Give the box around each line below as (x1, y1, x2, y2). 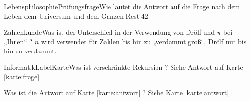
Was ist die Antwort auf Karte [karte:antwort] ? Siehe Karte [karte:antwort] (4, 88, 229, 98)
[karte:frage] (4, 71, 40, 81)
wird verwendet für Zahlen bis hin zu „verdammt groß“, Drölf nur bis (41, 36, 247, 46)
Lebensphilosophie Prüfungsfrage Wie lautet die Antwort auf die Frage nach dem (4, 1, 240, 11)
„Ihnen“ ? (4, 36, 33, 46)
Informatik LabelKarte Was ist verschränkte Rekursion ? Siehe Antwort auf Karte (4, 62, 243, 72)
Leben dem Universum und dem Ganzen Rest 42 (4, 11, 148, 21)
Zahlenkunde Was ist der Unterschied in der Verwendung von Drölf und (4, 27, 215, 37)
